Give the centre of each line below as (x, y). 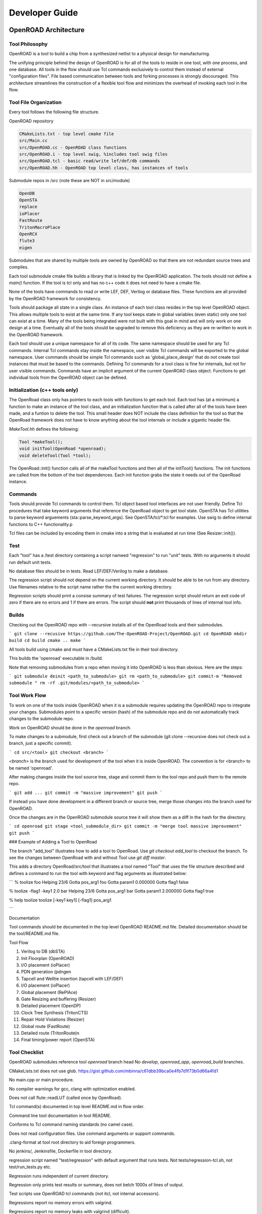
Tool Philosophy (28, 44)
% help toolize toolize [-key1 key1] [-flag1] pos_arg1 (60, 900)
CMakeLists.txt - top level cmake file (66, 134)
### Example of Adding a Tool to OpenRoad (53, 842)
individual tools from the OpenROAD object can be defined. (68, 378)
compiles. (19, 267)
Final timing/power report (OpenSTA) (58, 1040)
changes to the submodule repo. (41, 719)
